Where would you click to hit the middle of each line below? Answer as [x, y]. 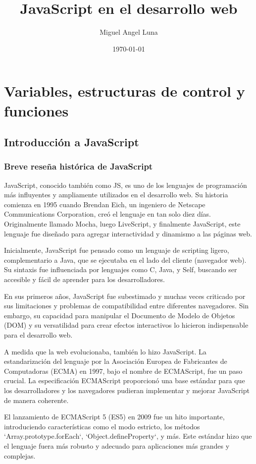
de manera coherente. [36, 400]
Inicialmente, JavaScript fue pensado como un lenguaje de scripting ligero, [117, 250]
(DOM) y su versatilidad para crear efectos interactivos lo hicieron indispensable [126, 325]
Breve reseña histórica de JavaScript [78, 166]
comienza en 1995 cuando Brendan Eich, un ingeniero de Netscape [105, 204]
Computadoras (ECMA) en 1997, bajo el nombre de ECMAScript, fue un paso [123, 371]
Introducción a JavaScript [72, 142]
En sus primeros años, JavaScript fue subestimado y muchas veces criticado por [125, 296]
